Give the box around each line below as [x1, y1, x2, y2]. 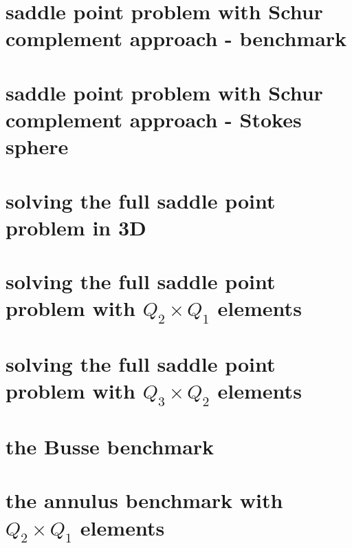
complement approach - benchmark [5, 24, 347, 52]
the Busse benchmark [5, 432, 214, 460]
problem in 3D [5, 213, 146, 241]
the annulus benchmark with [5, 486, 283, 514]
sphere [5, 132, 69, 160]
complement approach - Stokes [5, 105, 302, 133]
